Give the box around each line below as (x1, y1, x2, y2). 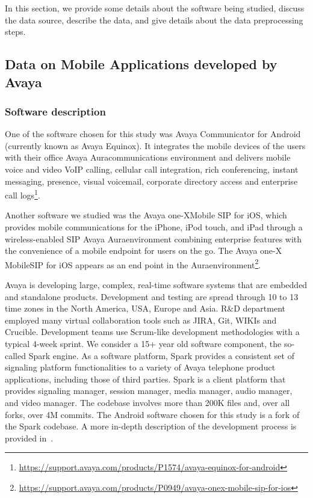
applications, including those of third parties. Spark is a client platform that (5, 372, 286, 385)
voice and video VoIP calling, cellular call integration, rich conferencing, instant (5, 162, 299, 175)
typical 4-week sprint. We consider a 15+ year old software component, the (5, 337, 282, 349)
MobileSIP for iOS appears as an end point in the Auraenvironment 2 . (5, 256, 261, 271)
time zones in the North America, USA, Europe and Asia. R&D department (5, 302, 286, 315)
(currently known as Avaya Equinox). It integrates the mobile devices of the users (5, 139, 306, 152)
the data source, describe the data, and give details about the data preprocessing (5, 13, 303, 26)
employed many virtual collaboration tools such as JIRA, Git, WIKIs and (5, 313, 277, 326)
